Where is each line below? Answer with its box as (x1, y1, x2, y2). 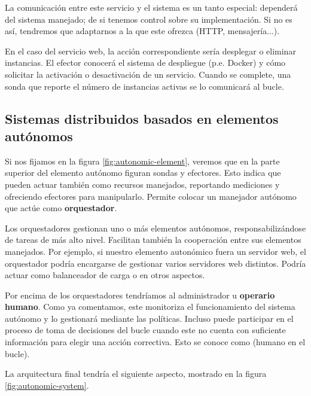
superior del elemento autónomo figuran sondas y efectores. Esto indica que (5, 166, 281, 179)
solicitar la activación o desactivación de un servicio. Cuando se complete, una (5, 68, 291, 80)
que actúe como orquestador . (5, 202, 117, 214)
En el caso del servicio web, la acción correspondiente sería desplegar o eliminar (5, 44, 296, 57)
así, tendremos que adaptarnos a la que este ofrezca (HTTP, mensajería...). (5, 25, 280, 37)
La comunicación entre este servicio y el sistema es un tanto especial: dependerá (5, 1, 298, 13)
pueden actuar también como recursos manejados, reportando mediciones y (5, 178, 280, 190)
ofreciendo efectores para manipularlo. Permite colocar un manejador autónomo (5, 190, 297, 202)
